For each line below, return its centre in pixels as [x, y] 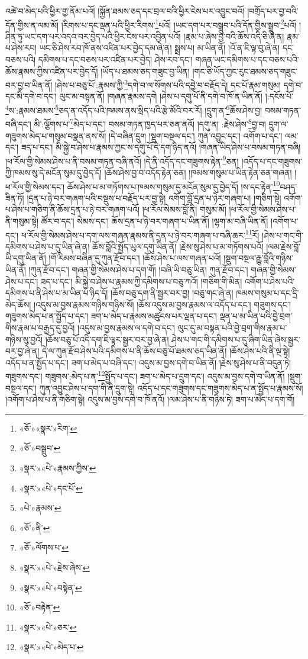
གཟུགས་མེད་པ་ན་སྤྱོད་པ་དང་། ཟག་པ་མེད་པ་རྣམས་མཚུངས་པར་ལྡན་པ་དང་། [111, 316]
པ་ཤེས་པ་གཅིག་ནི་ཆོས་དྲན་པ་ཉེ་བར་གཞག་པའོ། [72, 209]
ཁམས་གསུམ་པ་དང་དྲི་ [268, 293]
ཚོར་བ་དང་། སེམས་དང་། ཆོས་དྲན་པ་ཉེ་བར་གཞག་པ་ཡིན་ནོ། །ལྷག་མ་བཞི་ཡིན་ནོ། [155, 221]
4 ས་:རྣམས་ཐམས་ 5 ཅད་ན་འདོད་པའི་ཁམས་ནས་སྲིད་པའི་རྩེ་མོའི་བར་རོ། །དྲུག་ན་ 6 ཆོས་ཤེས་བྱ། [134, 109]
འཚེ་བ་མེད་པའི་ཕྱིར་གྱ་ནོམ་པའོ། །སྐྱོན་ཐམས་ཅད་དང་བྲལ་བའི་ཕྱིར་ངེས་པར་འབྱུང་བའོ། [125, 11]
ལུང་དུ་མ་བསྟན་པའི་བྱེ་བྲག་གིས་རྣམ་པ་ [232, 328]
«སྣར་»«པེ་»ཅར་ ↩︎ [48, 627]
